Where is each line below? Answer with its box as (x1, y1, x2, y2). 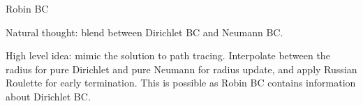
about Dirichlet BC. (6, 89, 91, 103)
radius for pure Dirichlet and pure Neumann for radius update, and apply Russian (6, 61, 357, 76)
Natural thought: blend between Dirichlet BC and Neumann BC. (6, 24, 283, 39)
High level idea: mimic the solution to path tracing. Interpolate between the (6, 48, 330, 63)
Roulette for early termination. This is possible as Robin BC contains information (6, 75, 356, 90)
